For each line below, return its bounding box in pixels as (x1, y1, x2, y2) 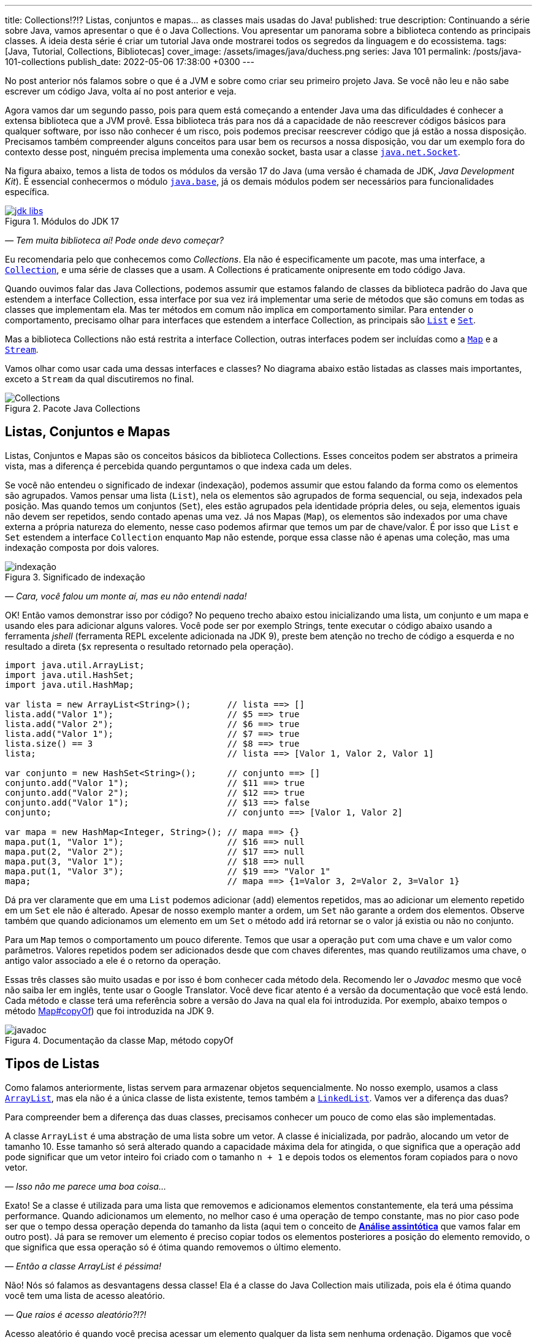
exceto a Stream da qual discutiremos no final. (5, 374, 194, 384)
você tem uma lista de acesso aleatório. (5, 1290, 166, 1301)
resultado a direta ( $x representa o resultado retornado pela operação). (5, 641, 294, 652)
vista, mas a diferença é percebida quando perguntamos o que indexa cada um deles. (5, 460, 352, 471)
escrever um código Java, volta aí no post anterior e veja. (5, 86, 237, 96)
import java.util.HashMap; (5, 679, 134, 690)
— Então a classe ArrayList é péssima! (5, 1260, 161, 1271)
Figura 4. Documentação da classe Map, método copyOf (5, 1034, 234, 1045)
